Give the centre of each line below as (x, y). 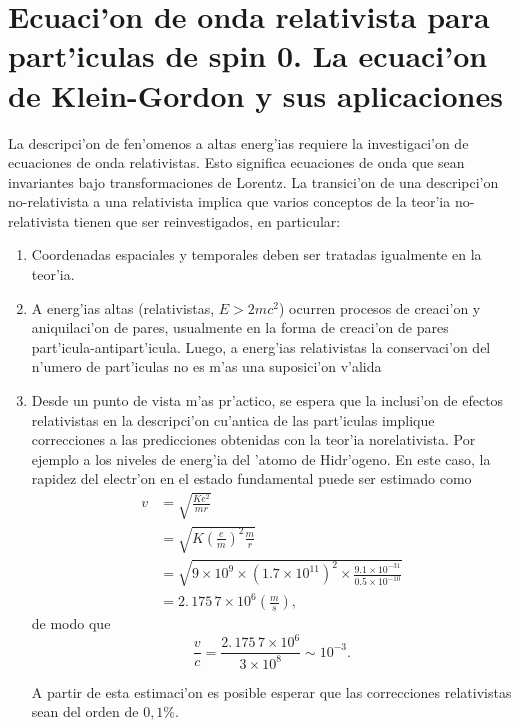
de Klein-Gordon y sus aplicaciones (255, 94)
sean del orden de (85, 711)
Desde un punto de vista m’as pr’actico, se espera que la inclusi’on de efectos (267, 400)
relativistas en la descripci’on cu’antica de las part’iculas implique (233, 419)
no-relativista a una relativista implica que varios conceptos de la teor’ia (229, 201)
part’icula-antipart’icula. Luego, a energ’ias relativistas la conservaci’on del (261, 346)
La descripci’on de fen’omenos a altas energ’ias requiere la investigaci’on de (238, 142)
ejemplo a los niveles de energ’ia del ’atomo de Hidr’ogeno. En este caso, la (261, 458)
